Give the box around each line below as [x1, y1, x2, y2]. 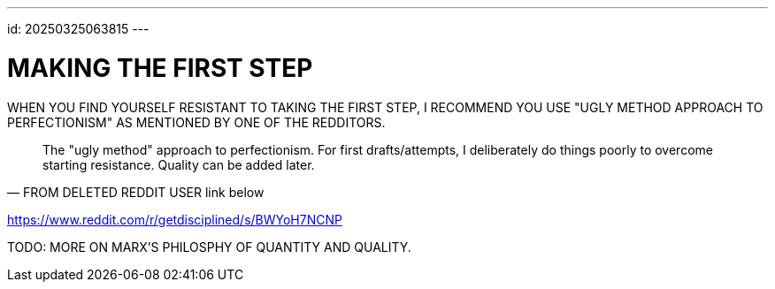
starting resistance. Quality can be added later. [42, 156, 315, 172]
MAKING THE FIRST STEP [7, 52, 313, 83]
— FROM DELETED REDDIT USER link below [7, 184, 265, 200]
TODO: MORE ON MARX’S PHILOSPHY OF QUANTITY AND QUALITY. [7, 239, 411, 255]
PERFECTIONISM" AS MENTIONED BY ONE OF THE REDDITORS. [7, 114, 386, 130]
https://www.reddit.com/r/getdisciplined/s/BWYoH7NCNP [7, 211, 342, 227]
